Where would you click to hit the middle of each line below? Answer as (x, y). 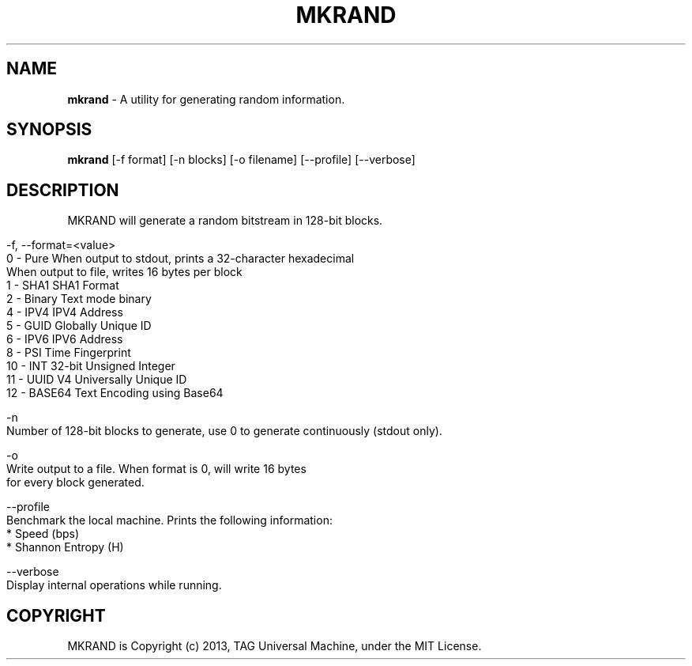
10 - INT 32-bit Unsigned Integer (91, 366)
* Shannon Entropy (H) (65, 547)
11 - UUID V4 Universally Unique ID (97, 380)
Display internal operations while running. (114, 585)
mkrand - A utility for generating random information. (206, 99)
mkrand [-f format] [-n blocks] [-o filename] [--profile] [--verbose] (241, 160)
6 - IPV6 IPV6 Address (65, 339)
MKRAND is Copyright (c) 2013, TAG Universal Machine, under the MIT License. (275, 646)
